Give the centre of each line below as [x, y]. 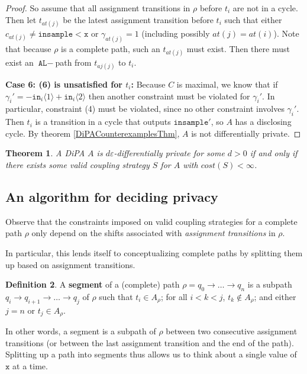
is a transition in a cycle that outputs [103, 122]
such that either [253, 19]
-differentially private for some [169, 153]
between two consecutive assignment [232, 331]
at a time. [30, 365]
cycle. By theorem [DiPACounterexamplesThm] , [93, 133]
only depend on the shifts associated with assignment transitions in [153, 233]
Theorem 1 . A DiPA [45, 153]
